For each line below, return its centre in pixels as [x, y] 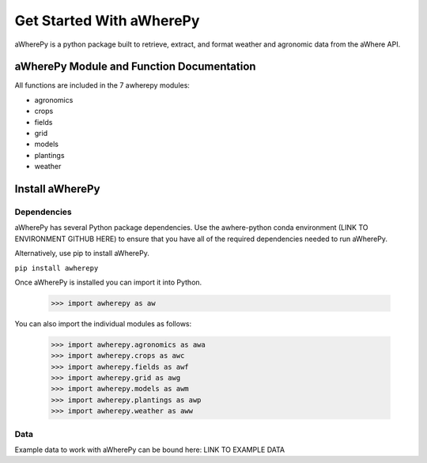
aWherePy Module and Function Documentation [135, 67]
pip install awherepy [57, 268]
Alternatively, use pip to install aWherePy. [82, 254]
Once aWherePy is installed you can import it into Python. [108, 282]
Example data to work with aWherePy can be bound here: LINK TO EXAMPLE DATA [150, 450]
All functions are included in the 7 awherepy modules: [102, 85]
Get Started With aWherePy [107, 21]
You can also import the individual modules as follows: [103, 323]
